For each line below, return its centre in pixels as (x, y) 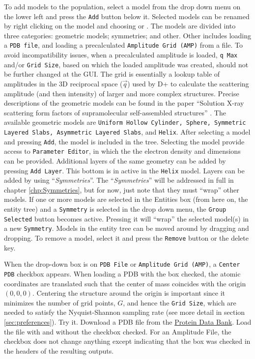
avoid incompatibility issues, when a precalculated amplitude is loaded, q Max (121, 55)
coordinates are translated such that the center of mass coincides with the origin (125, 283)
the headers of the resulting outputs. (59, 350)
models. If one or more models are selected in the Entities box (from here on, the (126, 199)
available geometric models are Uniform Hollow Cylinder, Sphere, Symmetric (125, 122)
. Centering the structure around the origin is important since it (129, 293)
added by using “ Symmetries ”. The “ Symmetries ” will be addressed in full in (119, 180)
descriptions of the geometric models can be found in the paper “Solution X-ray (124, 103)
